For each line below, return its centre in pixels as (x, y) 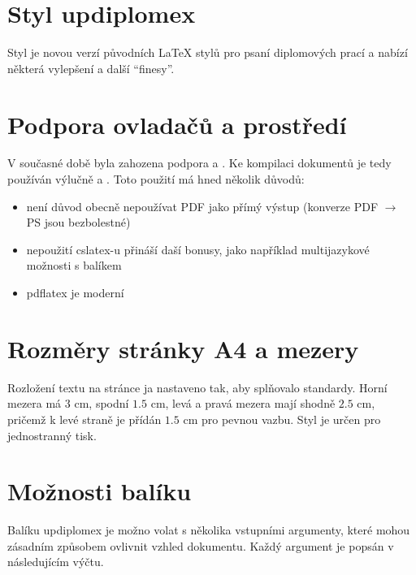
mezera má (35, 403)
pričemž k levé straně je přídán (84, 419)
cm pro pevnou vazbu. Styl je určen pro (282, 419)
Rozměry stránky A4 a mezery (183, 348)
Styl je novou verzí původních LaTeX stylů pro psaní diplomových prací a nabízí (208, 52)
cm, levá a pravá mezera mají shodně (243, 403)
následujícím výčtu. (56, 562)
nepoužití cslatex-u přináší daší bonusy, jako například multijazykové (198, 249)
